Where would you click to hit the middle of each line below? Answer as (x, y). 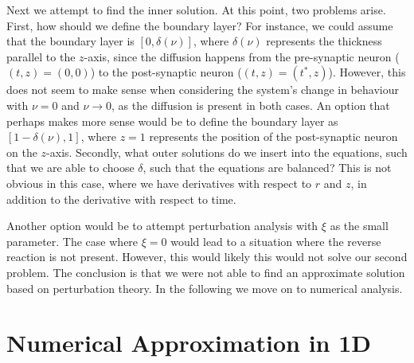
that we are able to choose (70, 168)
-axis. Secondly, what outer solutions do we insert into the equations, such (227, 152)
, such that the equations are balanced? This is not (267, 168)
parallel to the (41, 56)
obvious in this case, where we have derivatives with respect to (159, 183)
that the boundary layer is (70, 41)
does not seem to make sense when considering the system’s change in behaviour (203, 90)
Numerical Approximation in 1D (189, 343)
